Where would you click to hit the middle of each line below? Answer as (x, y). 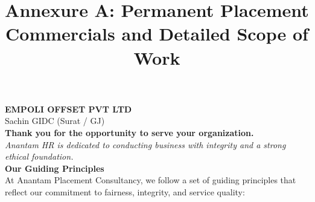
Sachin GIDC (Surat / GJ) (55, 121)
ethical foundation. (39, 156)
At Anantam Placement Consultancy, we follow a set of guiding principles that (151, 180)
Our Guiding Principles (55, 168)
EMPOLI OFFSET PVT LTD (68, 109)
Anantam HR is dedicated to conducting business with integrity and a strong (145, 144)
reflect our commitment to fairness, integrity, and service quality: (125, 191)
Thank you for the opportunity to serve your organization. (129, 132)
